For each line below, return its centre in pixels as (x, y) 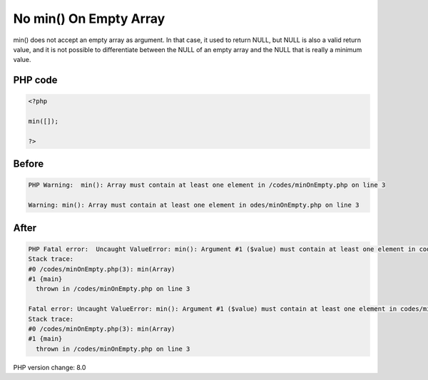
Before (29, 164)
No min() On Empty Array (89, 19)
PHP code (35, 80)
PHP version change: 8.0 (50, 367)
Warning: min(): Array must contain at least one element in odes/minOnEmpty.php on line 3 (194, 205)
